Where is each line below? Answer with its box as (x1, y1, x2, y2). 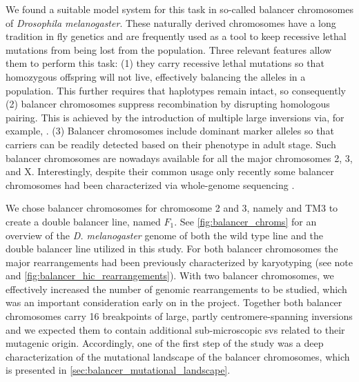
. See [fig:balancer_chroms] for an (174, 214, 317, 228)
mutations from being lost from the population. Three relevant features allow (6, 42, 332, 57)
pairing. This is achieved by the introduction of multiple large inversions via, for (6, 110, 345, 124)
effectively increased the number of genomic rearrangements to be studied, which (6, 281, 347, 296)
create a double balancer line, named (6, 214, 161, 228)
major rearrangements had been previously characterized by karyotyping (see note (6, 254, 353, 269)
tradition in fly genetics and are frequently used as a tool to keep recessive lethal (6, 29, 347, 43)
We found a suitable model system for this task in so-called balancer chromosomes (6, 2, 353, 16)
